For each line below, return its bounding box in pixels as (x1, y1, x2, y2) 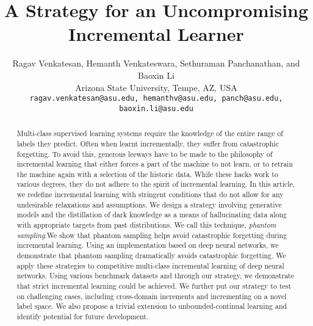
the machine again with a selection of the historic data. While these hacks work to (16, 168, 278, 179)
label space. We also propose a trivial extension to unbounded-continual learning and (16, 301, 287, 311)
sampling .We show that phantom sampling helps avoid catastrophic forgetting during (16, 230, 287, 240)
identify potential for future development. (16, 311, 149, 322)
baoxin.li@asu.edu (119, 104, 193, 113)
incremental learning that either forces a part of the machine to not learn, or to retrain (16, 159, 293, 169)
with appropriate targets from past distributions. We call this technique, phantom (16, 220, 276, 230)
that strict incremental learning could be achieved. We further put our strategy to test (16, 281, 292, 291)
